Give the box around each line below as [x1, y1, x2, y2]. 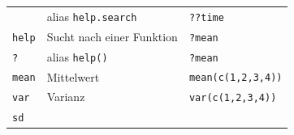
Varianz [46, 88, 85, 105]
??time [188, 11, 224, 23]
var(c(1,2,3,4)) [188, 92, 277, 104]
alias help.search [46, 7, 137, 24]
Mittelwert [46, 68, 100, 85]
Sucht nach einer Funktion [46, 27, 178, 44]
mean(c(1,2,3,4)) [188, 72, 283, 84]
